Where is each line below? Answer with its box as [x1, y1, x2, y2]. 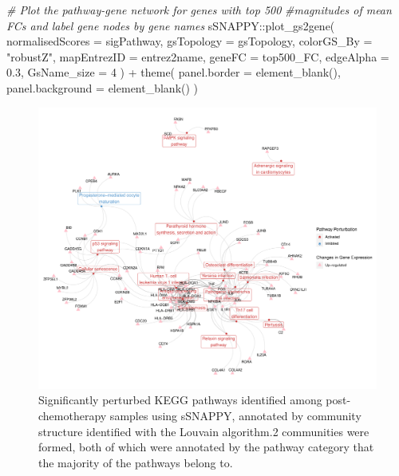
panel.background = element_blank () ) [6, 79, 199, 96]
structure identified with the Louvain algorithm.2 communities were [38, 423, 369, 439]
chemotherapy [38, 407, 107, 423]
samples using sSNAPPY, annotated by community [109, 407, 361, 423]
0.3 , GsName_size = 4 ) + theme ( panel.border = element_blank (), [6, 64, 341, 81]
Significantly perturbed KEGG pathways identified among [38, 391, 322, 408]
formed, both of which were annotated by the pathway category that [38, 439, 374, 455]
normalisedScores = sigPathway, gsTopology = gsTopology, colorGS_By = [6, 33, 373, 49]
